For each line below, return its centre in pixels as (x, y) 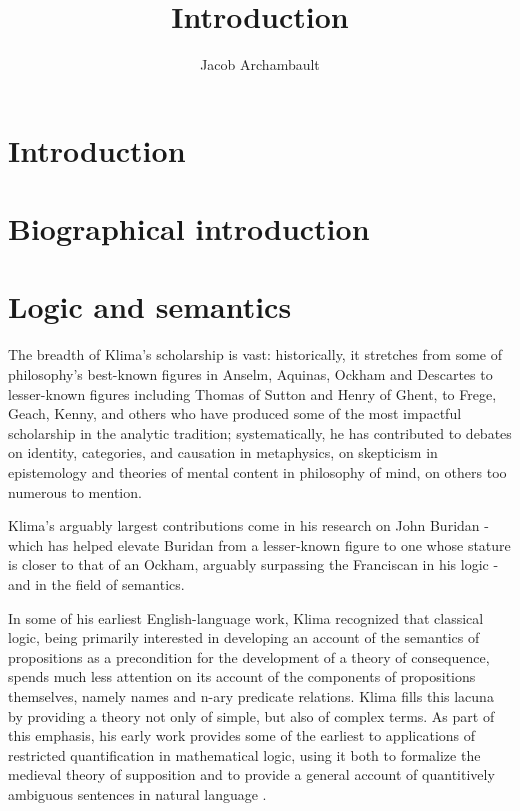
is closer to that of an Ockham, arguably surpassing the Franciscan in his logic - (253, 564)
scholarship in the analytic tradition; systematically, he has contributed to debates (260, 432)
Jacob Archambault (260, 64)
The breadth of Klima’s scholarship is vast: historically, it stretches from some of (255, 354)
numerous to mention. (75, 491)
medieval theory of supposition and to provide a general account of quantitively (251, 774)
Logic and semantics (150, 306)
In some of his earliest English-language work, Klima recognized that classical (246, 617)
